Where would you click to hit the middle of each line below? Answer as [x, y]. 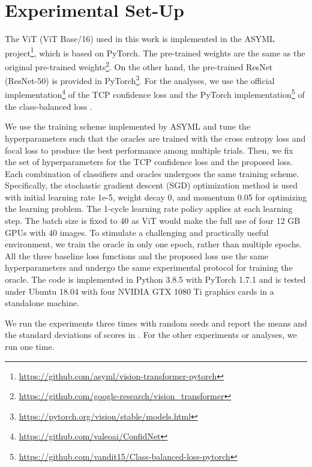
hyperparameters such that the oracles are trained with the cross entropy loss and [155, 138]
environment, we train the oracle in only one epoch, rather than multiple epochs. [153, 244]
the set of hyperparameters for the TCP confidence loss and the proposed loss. [149, 162]
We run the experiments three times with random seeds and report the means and [156, 323]
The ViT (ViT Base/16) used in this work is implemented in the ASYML [140, 39]
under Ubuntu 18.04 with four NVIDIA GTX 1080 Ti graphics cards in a [139, 291]
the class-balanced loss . [49, 106]
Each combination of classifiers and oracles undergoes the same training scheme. [152, 173]
